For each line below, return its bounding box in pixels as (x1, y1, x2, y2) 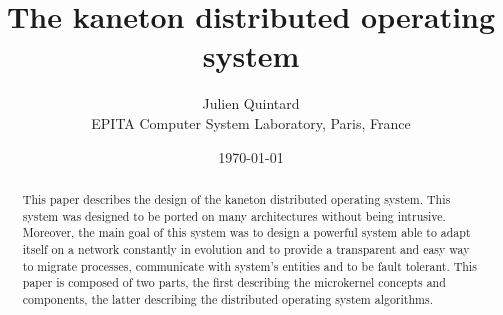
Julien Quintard (202, 93, 300, 114)
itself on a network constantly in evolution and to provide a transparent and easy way (22, 240, 470, 257)
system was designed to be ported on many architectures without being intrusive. (22, 207, 446, 224)
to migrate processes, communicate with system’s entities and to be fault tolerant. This (22, 257, 477, 274)
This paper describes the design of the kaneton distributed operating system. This (22, 190, 451, 207)
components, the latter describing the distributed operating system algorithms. (22, 290, 433, 307)
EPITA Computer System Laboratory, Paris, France (91, 112, 411, 133)
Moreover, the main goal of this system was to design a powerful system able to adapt (22, 224, 471, 241)
